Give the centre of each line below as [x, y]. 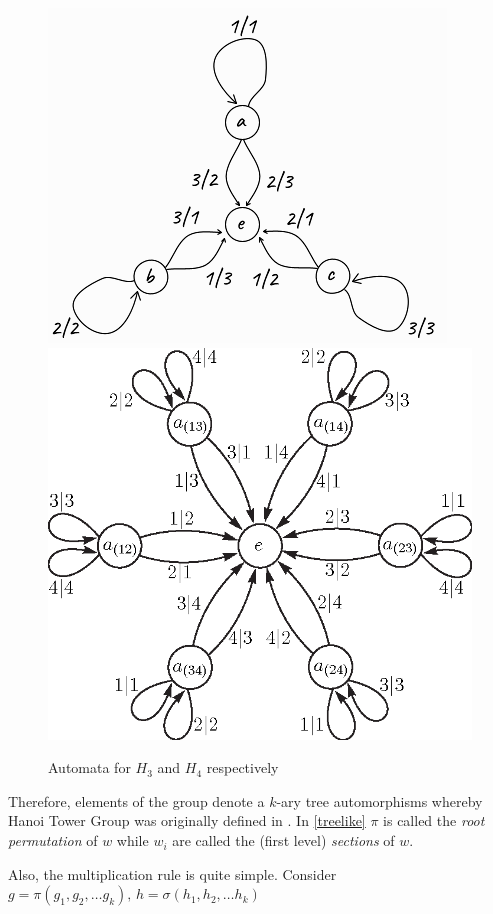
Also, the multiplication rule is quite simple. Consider [172, 873]
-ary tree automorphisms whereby [379, 800]
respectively [242, 767]
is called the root [434, 820]
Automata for [89, 767]
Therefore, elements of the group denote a [136, 800]
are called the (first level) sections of [283, 840]
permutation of [53, 840]
